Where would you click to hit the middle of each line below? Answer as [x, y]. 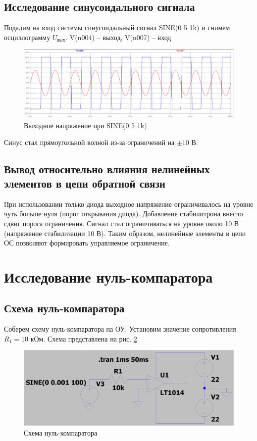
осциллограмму [27, 37]
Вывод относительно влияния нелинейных [107, 169]
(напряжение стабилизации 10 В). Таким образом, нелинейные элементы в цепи [125, 233]
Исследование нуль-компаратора [108, 276]
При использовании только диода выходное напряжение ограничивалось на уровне [129, 204]
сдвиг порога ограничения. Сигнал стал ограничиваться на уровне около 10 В [122, 223]
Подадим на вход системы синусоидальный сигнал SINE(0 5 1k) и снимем [117, 27]
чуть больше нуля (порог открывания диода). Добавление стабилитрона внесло [124, 214]
